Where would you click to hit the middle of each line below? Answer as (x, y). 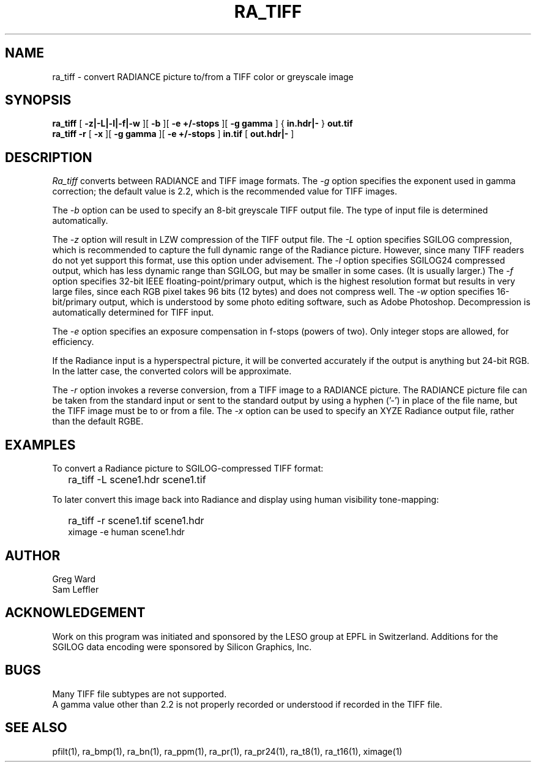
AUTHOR (33, 555)
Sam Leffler (76, 589)
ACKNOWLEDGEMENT (75, 613)
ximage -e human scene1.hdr (126, 532)
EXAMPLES (40, 445)
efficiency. (73, 342)
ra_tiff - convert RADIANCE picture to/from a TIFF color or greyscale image (203, 76)
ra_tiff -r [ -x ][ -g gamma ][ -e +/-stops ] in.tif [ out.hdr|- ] (173, 134)
